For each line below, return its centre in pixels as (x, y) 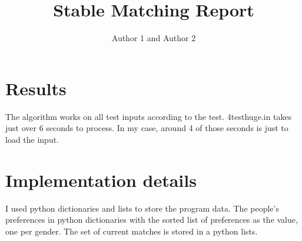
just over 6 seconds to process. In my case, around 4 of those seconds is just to (147, 128)
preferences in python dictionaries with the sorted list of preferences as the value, (152, 220)
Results (36, 88)
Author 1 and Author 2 (154, 38)
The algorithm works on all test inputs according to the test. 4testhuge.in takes (149, 116)
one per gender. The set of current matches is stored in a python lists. (132, 231)
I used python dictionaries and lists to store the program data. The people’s (142, 208)
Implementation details (101, 180)
